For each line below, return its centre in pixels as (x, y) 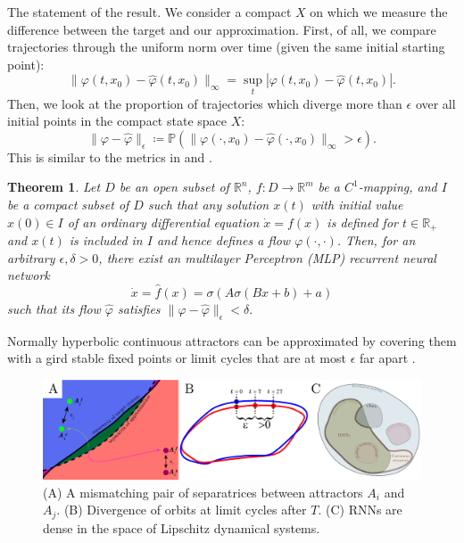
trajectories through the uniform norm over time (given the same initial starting (226, 47)
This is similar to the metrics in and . (110, 156)
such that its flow (54, 309)
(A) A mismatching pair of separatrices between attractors (203, 492)
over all (435, 103)
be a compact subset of (68, 204)
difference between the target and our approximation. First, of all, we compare (222, 29)
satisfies (139, 309)
